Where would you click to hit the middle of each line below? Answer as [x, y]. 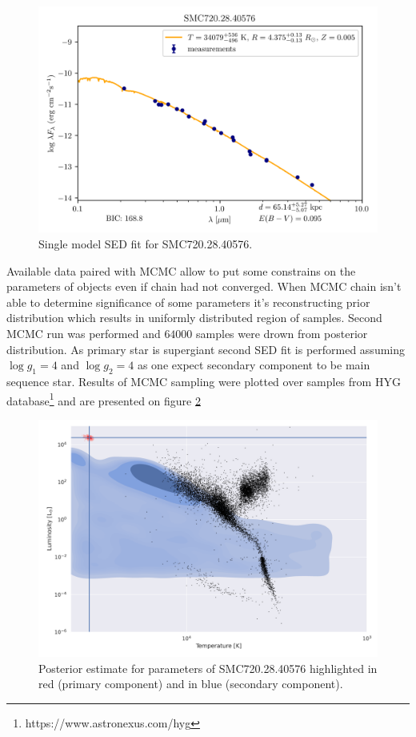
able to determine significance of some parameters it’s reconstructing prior [188, 302]
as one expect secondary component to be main [254, 365]
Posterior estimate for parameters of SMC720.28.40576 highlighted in [208, 668]
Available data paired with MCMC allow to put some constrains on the [181, 270]
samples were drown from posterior [282, 333]
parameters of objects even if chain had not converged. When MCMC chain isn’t [204, 286]
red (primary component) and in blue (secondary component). [191, 684]
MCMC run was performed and [84, 333]
